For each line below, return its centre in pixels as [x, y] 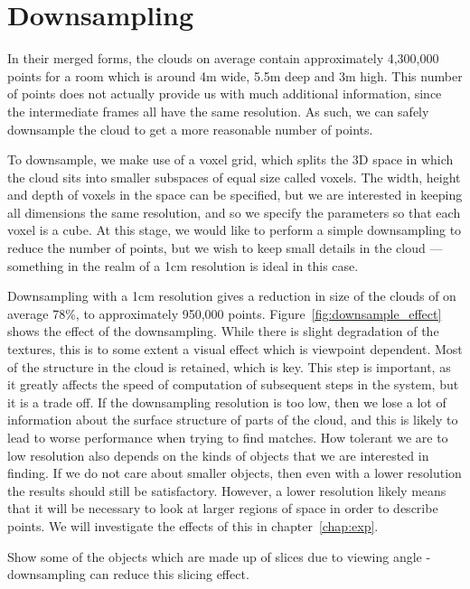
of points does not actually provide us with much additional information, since [225, 93]
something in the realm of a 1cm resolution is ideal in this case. [183, 265]
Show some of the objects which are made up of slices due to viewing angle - [219, 556]
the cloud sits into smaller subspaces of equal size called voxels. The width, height [234, 177]
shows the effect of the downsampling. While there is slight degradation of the [223, 331]
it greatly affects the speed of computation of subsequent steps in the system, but [233, 384]
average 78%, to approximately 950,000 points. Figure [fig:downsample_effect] [225, 313]
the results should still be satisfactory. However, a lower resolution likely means [227, 490]
